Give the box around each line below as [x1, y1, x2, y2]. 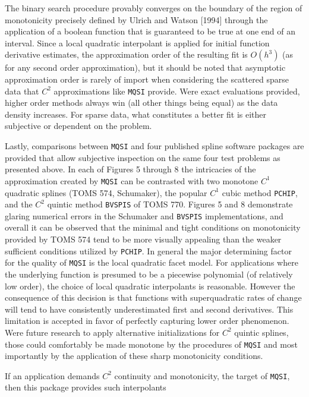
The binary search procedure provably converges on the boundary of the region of [5, 2, 302, 14]
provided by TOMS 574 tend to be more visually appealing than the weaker [5, 233, 282, 245]
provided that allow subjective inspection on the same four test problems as [5, 151, 280, 163]
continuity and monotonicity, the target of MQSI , [114, 369, 290, 382]
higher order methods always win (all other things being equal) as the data [5, 96, 278, 109]
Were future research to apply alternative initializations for [5, 326, 220, 338]
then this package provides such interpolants [5, 381, 166, 393]
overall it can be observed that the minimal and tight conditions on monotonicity [5, 221, 301, 234]
